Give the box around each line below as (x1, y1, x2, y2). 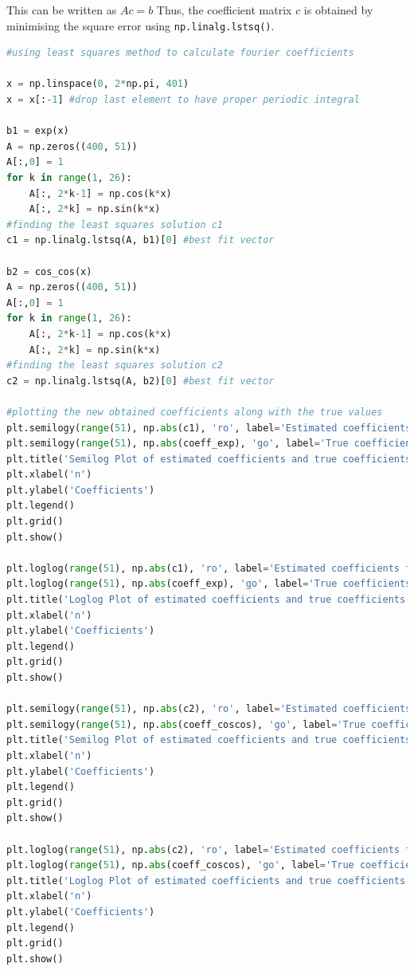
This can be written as (6, 2, 117, 18)
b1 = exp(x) (6, 125, 69, 137)
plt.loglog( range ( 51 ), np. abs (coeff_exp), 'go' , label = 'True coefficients (6, 578, 412, 590)
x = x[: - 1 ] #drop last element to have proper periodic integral (6, 94, 360, 106)
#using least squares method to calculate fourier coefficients (6, 47, 354, 59)
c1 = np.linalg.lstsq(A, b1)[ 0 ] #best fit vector (6, 234, 275, 246)
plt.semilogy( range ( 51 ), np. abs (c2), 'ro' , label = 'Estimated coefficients (6, 703, 412, 715)
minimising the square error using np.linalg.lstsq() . (6, 17, 275, 33)
